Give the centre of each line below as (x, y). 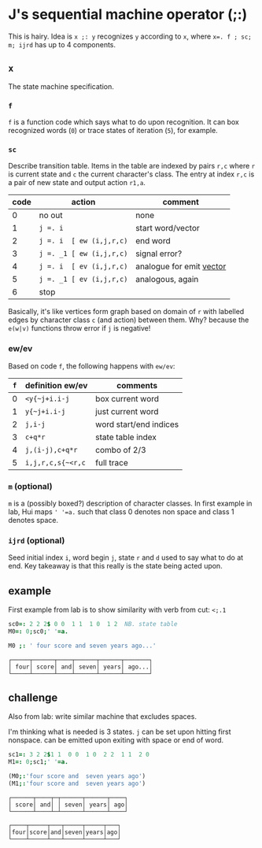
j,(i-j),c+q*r (51, 450)
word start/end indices (137, 424)
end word (153, 241)
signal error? (159, 254)
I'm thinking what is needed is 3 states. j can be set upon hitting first (120, 732)
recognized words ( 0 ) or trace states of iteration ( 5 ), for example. (113, 131)
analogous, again (167, 280)
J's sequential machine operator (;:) (128, 15)
